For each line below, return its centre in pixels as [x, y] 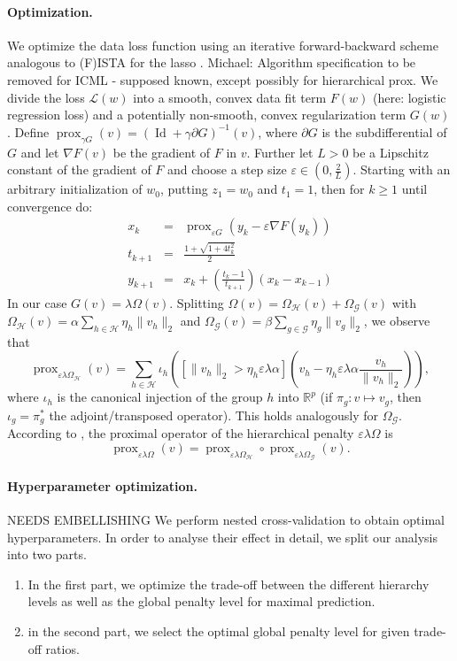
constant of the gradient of [79, 169]
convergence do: [50, 206]
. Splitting [197, 302]
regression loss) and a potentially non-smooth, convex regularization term [207, 115]
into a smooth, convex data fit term [230, 97]
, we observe [397, 321]
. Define [28, 131]
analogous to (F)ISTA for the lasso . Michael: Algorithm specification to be [212, 62]
